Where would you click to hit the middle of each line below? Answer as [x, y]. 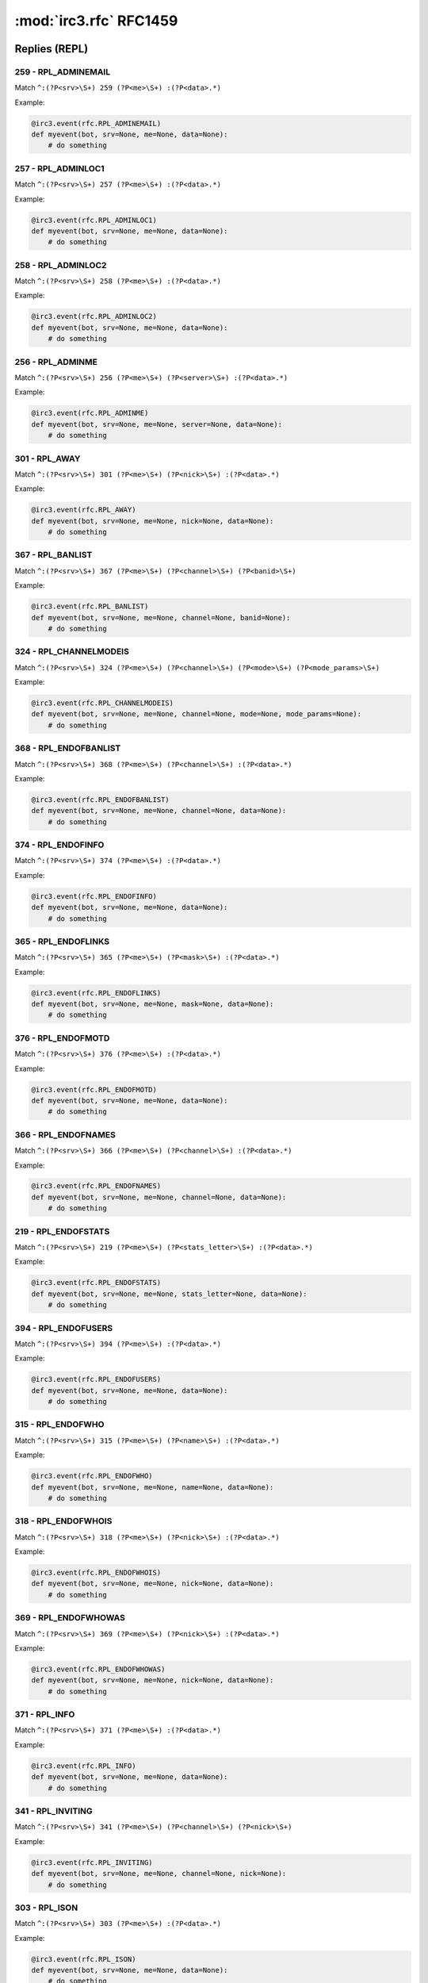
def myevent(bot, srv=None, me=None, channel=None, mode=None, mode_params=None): [197, 714]
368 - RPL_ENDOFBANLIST [68, 748]
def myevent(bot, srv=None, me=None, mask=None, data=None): [153, 1004]
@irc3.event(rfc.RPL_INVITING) [92, 1862]
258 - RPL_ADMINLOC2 [61, 265]
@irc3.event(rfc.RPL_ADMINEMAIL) [96, 123]
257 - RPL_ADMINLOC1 [59, 168]
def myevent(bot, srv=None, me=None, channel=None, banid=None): [161, 618]
